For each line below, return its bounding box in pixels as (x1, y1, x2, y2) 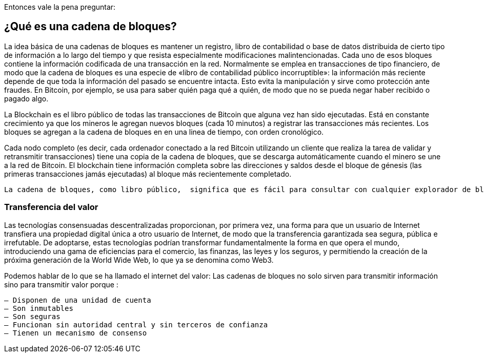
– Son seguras (4, 312, 60, 321)
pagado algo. (4, 94, 49, 103)
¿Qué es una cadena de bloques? (4, 20, 177, 33)
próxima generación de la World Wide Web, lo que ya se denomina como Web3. (4, 255, 274, 264)
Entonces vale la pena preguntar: (4, 3, 116, 11)
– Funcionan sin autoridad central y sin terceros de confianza (4, 320, 268, 329)
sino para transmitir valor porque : (4, 280, 118, 289)
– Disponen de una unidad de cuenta (4, 296, 151, 304)
